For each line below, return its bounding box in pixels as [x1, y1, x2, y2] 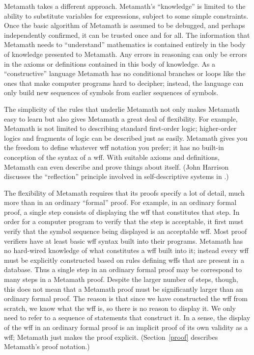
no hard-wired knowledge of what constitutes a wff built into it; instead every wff [4, 245, 249, 255]
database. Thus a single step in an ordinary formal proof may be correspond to [4, 264, 242, 275]
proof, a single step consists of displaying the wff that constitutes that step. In [4, 206, 240, 217]
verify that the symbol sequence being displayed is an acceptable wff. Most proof [4, 226, 247, 236]
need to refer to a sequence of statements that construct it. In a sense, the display [4, 312, 251, 323]
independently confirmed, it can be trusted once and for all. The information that [4, 29, 250, 40]
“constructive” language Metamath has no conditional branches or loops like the [4, 68, 246, 78]
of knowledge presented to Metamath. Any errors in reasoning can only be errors [4, 49, 247, 59]
